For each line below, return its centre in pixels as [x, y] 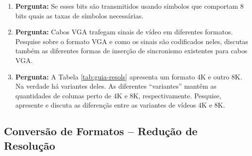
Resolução [30, 145]
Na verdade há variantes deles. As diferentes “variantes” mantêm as [116, 86]
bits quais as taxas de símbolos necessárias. [79, 15]
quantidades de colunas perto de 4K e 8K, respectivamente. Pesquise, [118, 95]
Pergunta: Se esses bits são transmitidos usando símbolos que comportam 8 [129, 6]
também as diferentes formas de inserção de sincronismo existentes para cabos [131, 51]
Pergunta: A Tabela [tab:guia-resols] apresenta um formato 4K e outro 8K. [129, 76]
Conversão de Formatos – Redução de [101, 131]
